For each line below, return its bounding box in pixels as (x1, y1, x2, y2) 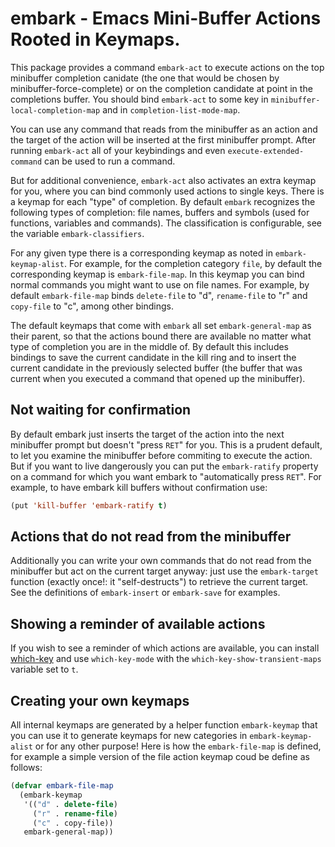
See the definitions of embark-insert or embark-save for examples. (10, 587, 281, 599)
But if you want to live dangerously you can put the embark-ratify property (10, 460, 319, 472)
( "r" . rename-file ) (32, 808, 118, 819)
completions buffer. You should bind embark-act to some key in (10, 93, 269, 105)
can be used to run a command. (44, 155, 176, 167)
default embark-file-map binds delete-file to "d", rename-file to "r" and (10, 289, 308, 301)
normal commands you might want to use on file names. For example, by (10, 278, 310, 291)
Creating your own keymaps (10, 692, 190, 709)
